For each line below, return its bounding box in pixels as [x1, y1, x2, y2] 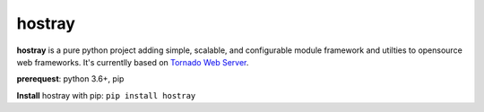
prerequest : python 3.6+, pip [16, 73, 125, 84]
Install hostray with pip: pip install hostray [16, 90, 196, 100]
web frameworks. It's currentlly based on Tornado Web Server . [16, 56, 249, 67]
